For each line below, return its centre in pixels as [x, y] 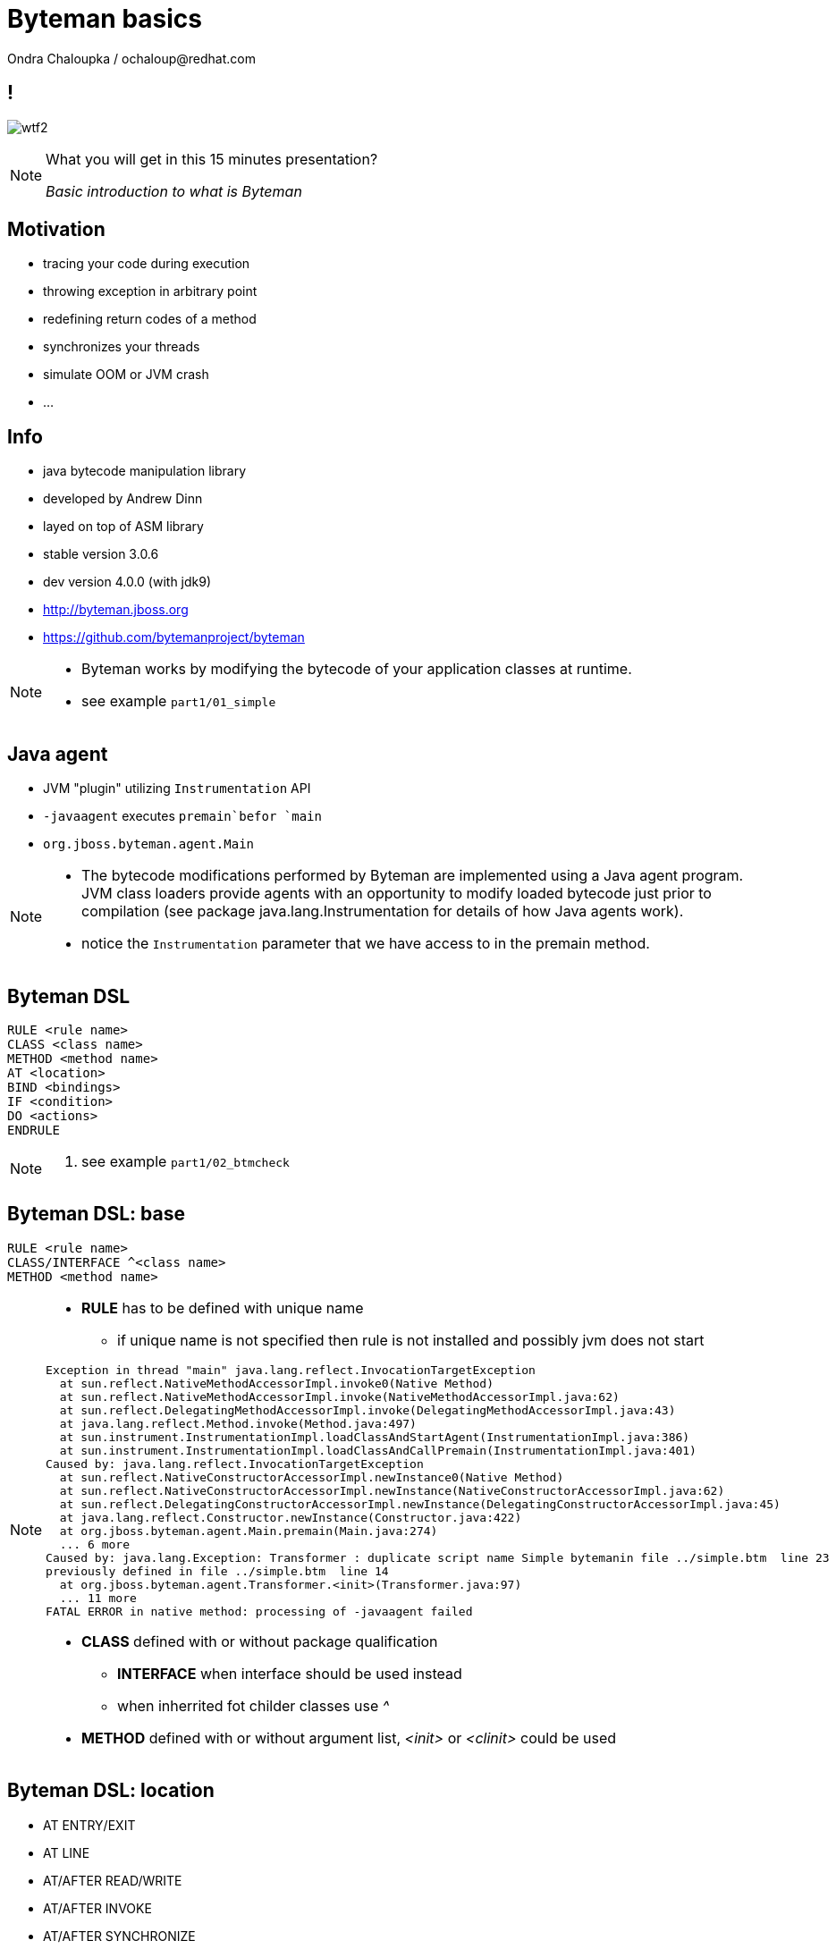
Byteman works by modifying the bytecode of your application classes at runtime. [357, 669]
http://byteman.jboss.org [116, 610]
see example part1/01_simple [179, 701]
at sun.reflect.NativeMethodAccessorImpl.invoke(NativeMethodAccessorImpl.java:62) [339, 1396]
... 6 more [94, 1544]
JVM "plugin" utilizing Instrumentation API [177, 789]
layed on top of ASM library [123, 527]
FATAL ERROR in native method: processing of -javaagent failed [259, 1611]
